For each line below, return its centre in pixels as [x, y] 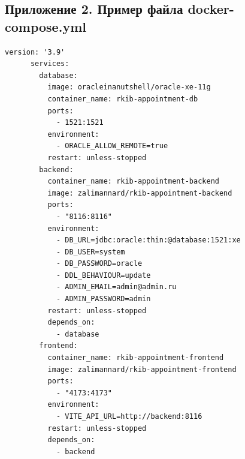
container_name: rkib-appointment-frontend [136, 358]
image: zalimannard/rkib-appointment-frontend [142, 369]
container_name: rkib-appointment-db [123, 99]
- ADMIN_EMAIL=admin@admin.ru [116, 287]
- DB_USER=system [90, 252]
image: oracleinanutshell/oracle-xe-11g [129, 87]
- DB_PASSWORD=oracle [99, 264]
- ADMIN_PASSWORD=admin [103, 299]
